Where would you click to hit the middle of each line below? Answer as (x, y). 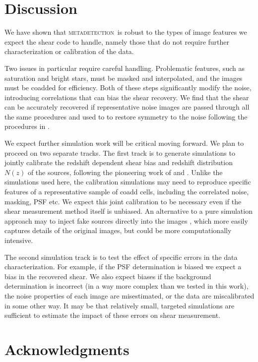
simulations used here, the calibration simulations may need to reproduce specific (128, 182)
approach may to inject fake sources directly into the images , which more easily (126, 220)
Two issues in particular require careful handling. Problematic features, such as (125, 68)
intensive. (19, 240)
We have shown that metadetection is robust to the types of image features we (126, 32)
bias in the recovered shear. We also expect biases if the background (108, 276)
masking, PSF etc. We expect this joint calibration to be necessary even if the (123, 201)
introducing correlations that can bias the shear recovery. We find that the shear (127, 97)
